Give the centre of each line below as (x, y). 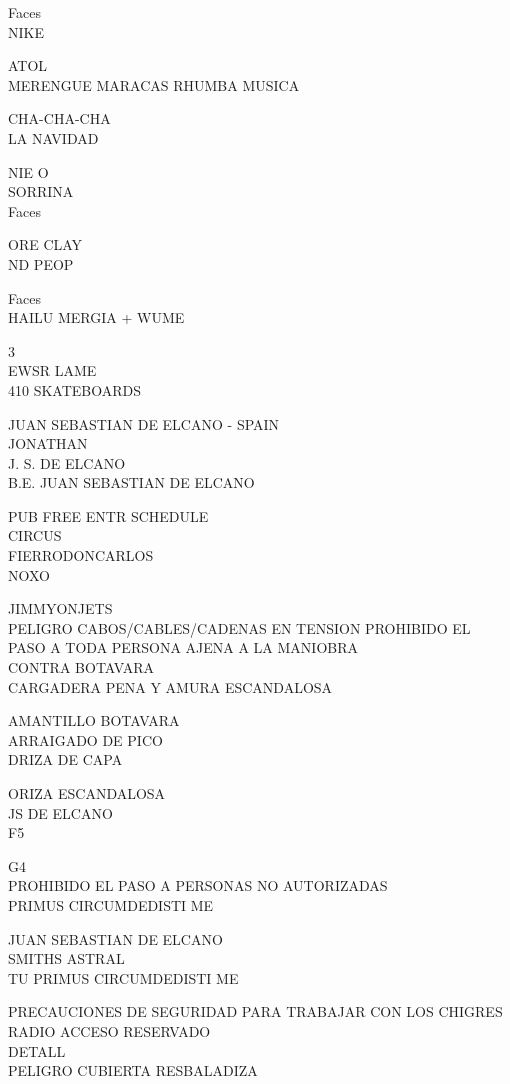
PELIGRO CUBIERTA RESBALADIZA (133, 1070)
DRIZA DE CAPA (65, 759)
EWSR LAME (52, 370)
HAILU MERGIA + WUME (96, 317)
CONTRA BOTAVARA (81, 667)
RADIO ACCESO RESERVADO (109, 1030)
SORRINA (41, 191)
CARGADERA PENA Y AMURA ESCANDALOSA (170, 686)
